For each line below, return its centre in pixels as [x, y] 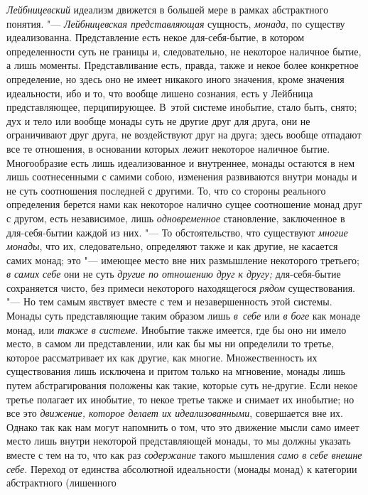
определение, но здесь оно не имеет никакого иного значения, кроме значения [175, 78]
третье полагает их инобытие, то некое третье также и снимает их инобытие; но [180, 399]
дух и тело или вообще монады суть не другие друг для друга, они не [158, 120]
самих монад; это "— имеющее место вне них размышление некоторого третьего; [183, 260]
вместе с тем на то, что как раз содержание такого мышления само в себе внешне [184, 455]
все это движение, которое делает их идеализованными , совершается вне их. [175, 413]
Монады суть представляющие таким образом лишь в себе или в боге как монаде [183, 316]
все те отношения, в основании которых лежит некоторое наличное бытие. [168, 148]
